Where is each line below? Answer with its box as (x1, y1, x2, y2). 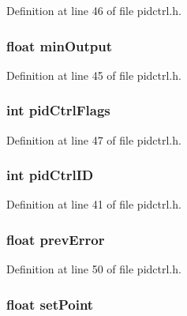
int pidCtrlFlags (6, 100, 110, 120)
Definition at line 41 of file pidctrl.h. (6, 196, 181, 213)
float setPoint (6, 294, 94, 314)
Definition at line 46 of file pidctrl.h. (6, 2, 181, 18)
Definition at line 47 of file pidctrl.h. (6, 131, 181, 148)
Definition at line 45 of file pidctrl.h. (6, 66, 181, 83)
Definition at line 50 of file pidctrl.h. (6, 261, 181, 277)
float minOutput (6, 36, 113, 55)
